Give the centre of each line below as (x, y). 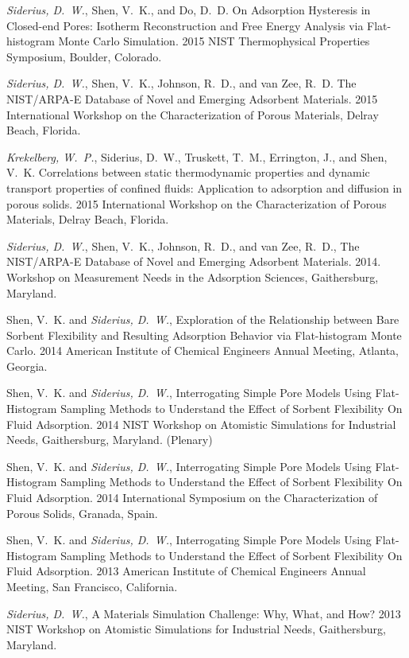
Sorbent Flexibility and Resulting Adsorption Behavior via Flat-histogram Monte (204, 335)
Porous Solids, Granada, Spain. (82, 513)
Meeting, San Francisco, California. (92, 586)
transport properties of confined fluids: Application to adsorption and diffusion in (204, 187)
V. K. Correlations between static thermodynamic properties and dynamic (188, 172)
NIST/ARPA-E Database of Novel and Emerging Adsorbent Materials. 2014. (194, 261)
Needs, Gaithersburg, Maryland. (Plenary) (110, 440)
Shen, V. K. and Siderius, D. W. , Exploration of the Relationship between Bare (203, 319)
